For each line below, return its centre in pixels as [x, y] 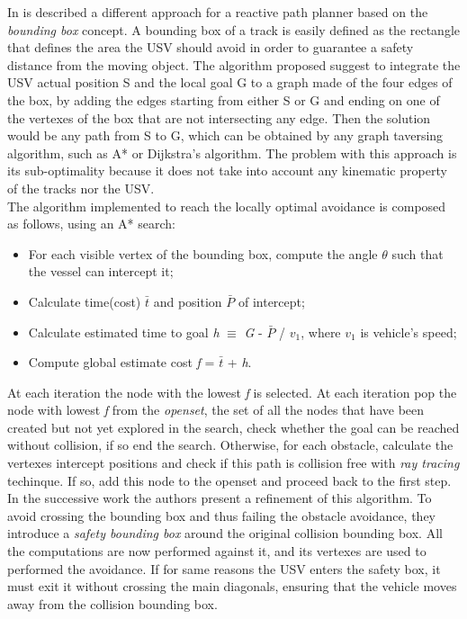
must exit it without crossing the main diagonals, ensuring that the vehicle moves [232, 586]
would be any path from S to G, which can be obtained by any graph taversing [225, 135]
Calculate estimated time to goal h [124, 332]
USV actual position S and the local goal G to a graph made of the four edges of [230, 82]
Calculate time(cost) [85, 301]
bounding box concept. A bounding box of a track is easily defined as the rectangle [233, 29]
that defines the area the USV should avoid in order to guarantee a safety [211, 47]
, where [321, 332]
